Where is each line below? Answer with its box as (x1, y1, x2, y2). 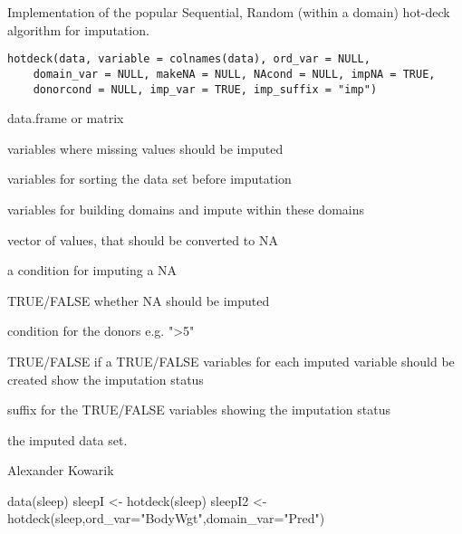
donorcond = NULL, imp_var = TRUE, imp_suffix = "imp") (33, 82, 378, 96)
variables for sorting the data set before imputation (7, 169, 292, 188)
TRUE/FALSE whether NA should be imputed (7, 291, 270, 310)
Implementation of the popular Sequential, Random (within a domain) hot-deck (7, 3, 450, 21)
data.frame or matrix (7, 109, 124, 128)
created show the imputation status (7, 369, 204, 388)
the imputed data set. (7, 430, 128, 449)
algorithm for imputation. (7, 20, 149, 39)
